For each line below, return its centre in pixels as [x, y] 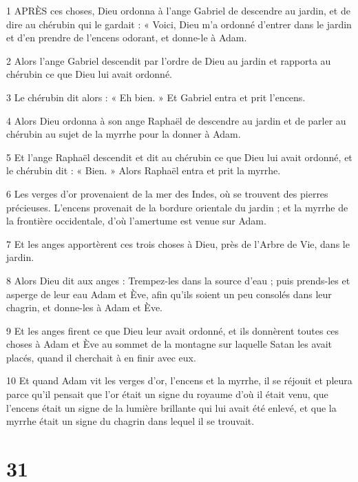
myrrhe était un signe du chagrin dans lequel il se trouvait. [130, 421]
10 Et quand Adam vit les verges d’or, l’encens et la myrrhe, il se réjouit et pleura [179, 380]
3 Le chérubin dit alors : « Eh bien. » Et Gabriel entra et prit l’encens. [156, 97]
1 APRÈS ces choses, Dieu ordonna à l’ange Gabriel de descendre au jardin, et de [178, 10]
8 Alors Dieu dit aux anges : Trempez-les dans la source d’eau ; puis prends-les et [178, 280]
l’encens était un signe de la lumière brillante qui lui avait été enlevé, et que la [171, 407]
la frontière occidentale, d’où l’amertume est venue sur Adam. [136, 221]
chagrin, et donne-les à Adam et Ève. [85, 307]
